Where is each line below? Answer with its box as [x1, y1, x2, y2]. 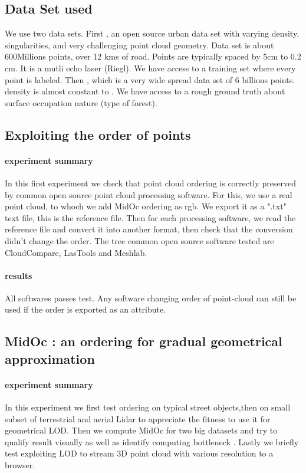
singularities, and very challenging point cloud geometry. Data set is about [5, 38, 274, 51]
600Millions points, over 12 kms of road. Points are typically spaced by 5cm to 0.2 [5, 50, 301, 63]
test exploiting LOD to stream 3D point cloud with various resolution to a [5, 447, 274, 459]
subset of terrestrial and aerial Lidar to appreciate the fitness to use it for [5, 412, 271, 425]
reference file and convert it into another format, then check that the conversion [5, 223, 293, 235]
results [5, 269, 32, 281]
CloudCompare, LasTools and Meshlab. [5, 246, 147, 258]
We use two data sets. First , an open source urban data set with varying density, [5, 27, 300, 40]
